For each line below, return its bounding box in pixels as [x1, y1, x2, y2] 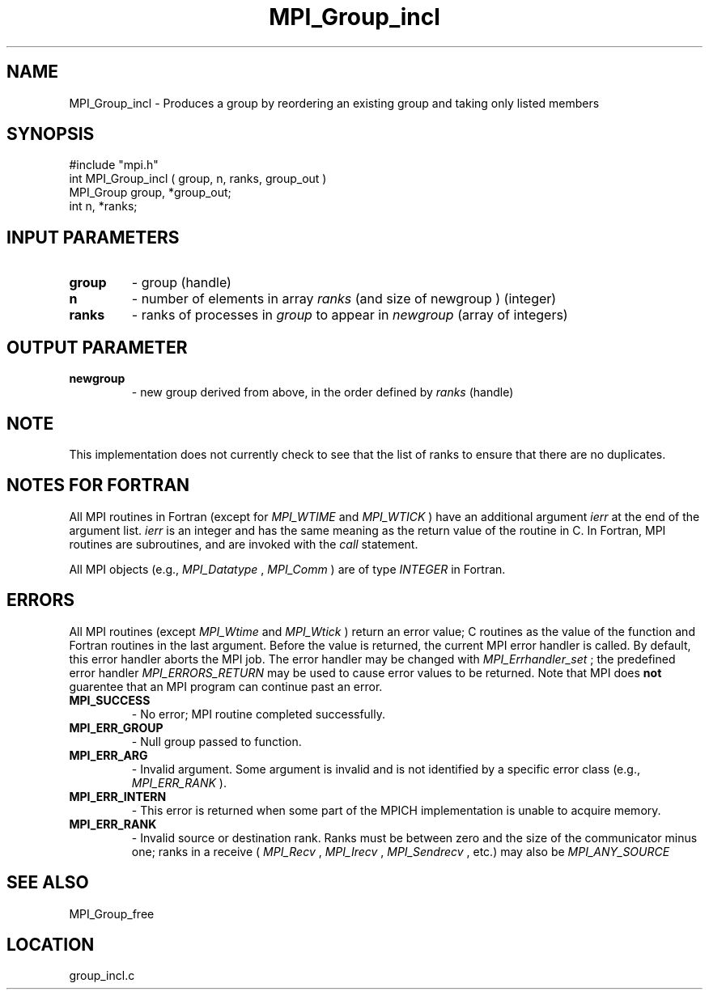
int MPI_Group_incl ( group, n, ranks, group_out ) [69, 172, 327, 186]
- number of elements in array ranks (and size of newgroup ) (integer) [131, 290, 557, 307]
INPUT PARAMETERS [6, 227, 180, 248]
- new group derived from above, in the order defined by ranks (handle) [131, 385, 514, 400]
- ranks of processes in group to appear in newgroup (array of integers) [131, 307, 568, 324]
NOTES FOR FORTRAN [6, 475, 190, 496]
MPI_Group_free [69, 906, 155, 921]
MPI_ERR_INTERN [69, 789, 167, 803]
